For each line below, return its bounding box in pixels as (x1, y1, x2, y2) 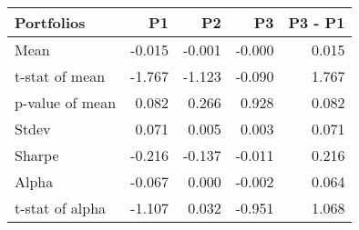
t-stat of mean (15, 65, 106, 86)
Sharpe (15, 145, 59, 165)
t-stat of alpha (15, 197, 107, 218)
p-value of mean (15, 92, 117, 113)
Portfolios (15, 12, 86, 33)
